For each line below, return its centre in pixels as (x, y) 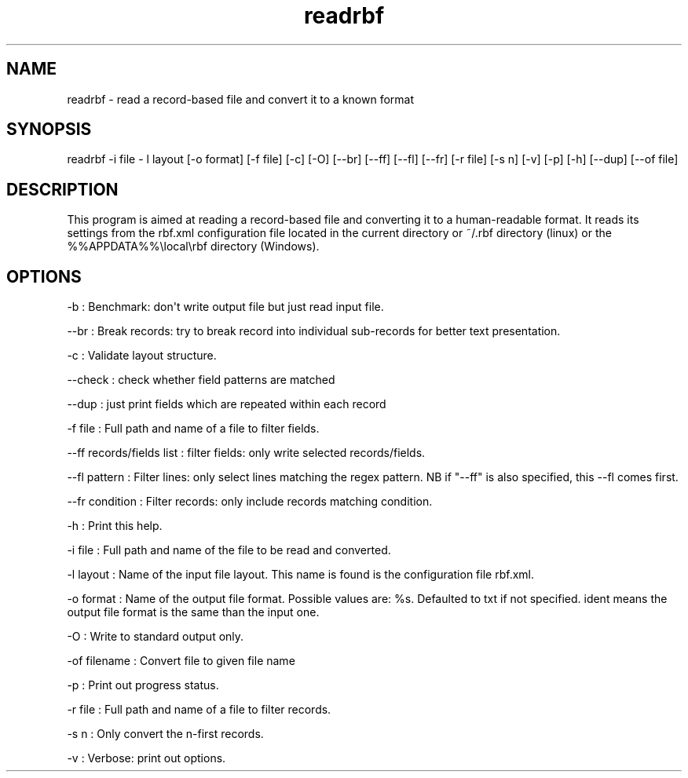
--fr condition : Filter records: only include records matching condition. (250, 502)
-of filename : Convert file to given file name (181, 661)
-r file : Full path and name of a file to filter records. (199, 710)
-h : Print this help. (115, 526)
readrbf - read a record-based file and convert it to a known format (241, 99)
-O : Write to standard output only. (156, 637)
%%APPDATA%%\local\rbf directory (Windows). (193, 247)
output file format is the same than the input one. (193, 612)
